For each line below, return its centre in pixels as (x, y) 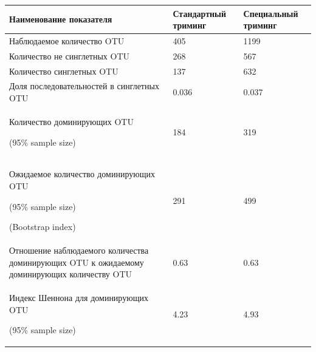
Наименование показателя (61, 19)
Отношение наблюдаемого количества (79, 250)
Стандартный (200, 13)
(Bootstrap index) (43, 227)
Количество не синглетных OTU (70, 56)
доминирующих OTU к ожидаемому (77, 262)
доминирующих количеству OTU (71, 274)
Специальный (271, 13)
